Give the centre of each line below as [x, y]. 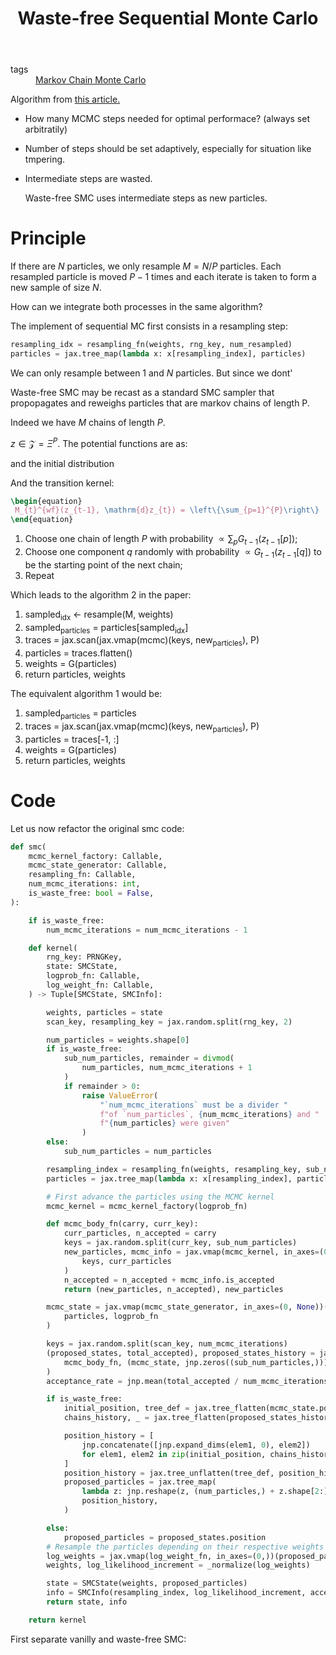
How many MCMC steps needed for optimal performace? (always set [167, 119]
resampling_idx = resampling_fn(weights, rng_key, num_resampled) [151, 345]
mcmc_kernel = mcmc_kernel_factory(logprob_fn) [147, 1206]
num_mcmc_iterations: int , [84, 884]
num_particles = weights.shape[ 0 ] [118, 1040]
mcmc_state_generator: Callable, [98, 865]
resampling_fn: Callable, [82, 875]
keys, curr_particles [126, 1261]
